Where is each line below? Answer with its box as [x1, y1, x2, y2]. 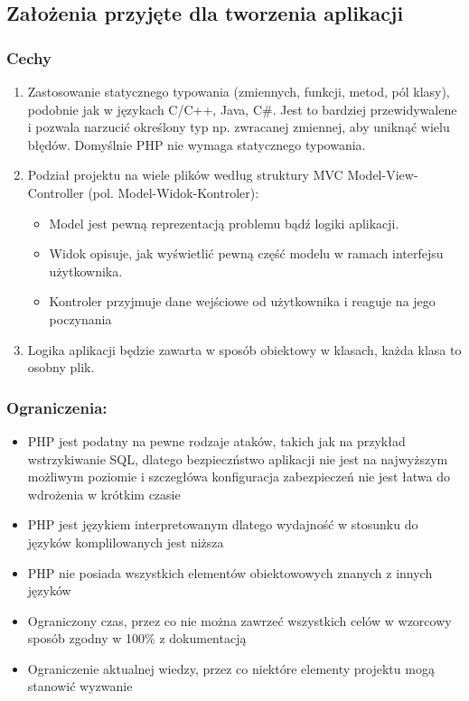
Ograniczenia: [6, 396, 108, 418]
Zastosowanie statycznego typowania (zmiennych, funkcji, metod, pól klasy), [27, 82, 450, 100]
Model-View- [347, 165, 418, 184]
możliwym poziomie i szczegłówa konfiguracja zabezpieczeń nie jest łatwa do [27, 467, 451, 486]
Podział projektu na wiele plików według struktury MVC [27, 165, 343, 184]
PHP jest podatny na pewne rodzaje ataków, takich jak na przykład [27, 431, 406, 450]
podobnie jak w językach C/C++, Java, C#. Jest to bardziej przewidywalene [27, 99, 457, 118]
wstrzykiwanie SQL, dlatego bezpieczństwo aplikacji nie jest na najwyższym [27, 449, 448, 468]
